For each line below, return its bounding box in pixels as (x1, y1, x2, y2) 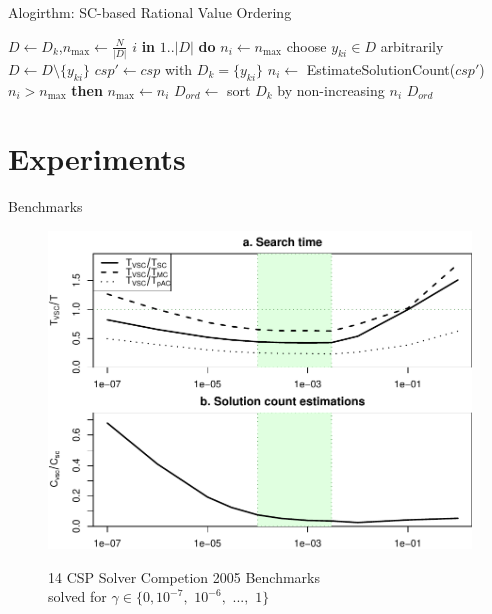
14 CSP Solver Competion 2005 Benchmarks (48, 566, 320, 587)
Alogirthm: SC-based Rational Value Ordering (8, 2, 292, 22)
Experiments (8, 138, 186, 179)
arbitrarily (380, 35, 444, 56)
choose (286, 35, 327, 56)
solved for (48, 586, 107, 607)
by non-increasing (277, 79, 385, 100)
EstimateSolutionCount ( (306, 58, 456, 79)
